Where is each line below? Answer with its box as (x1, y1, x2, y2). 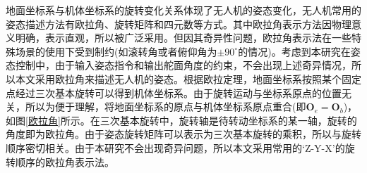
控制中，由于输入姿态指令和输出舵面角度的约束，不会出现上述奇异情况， (15, 58, 351, 72)
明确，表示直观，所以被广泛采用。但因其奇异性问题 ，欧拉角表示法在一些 (15, 30, 351, 45)
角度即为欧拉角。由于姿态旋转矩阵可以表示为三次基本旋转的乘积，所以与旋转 (6, 127, 361, 141)
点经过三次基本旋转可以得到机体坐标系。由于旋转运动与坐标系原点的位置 (6, 85, 342, 100)
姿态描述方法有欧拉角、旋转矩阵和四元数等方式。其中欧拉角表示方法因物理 (6, 16, 351, 31)
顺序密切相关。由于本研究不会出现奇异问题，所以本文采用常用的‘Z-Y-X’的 (6, 140, 345, 155)
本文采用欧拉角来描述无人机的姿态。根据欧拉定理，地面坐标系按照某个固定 (15, 71, 361, 86)
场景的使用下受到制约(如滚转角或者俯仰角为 (15, 44, 217, 58)
